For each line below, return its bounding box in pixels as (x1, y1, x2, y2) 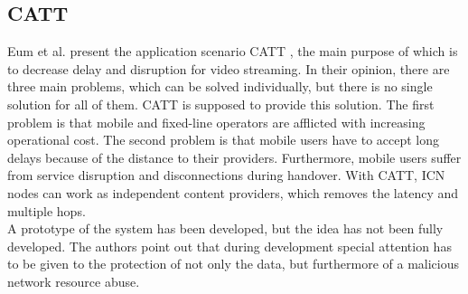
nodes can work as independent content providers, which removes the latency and (7, 183, 458, 202)
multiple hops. (7, 201, 86, 220)
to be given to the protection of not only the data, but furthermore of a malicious (7, 254, 459, 273)
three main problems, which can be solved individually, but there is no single (7, 77, 433, 96)
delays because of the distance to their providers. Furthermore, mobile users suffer (7, 147, 462, 166)
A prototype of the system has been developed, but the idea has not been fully (7, 219, 444, 238)
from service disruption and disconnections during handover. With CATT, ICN (7, 166, 445, 185)
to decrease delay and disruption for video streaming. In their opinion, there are (7, 59, 450, 78)
